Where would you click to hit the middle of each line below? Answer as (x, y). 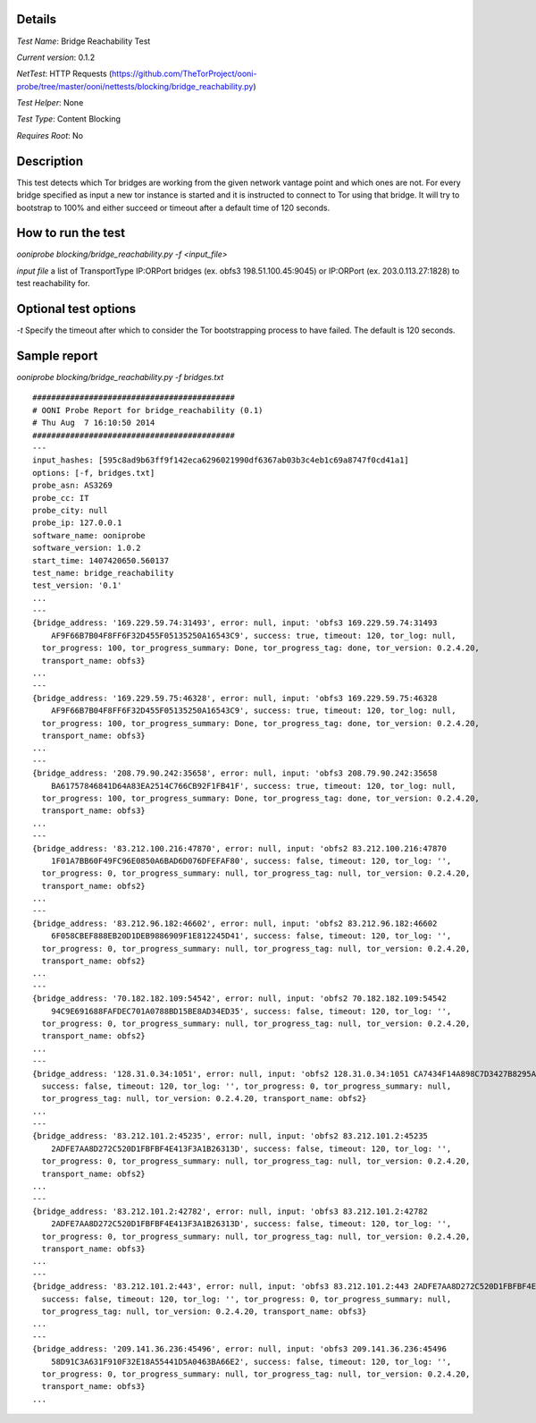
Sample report (57, 356)
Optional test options (76, 309)
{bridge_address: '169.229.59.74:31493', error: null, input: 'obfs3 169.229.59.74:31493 (235, 623)
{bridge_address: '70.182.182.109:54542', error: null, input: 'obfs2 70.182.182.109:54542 (239, 999)
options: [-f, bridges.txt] (94, 473)
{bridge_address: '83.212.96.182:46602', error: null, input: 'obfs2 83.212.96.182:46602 (235, 923)
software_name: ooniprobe (89, 535)
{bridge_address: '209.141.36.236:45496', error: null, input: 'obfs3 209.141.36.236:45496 (239, 1349)
